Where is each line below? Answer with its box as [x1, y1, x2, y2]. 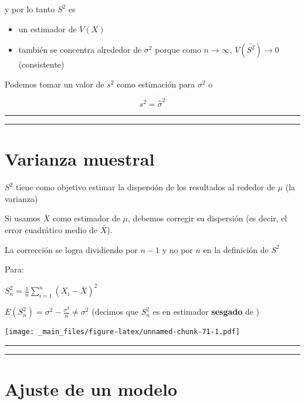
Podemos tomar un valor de [5, 78, 104, 90]
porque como [155, 43, 201, 56]
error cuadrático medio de [5, 224, 98, 235]
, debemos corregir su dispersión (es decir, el [128, 212, 287, 224]
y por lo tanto [5, 3, 55, 15]
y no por [162, 243, 193, 255]
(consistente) [18, 58, 65, 70]
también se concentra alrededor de [18, 43, 142, 56]
